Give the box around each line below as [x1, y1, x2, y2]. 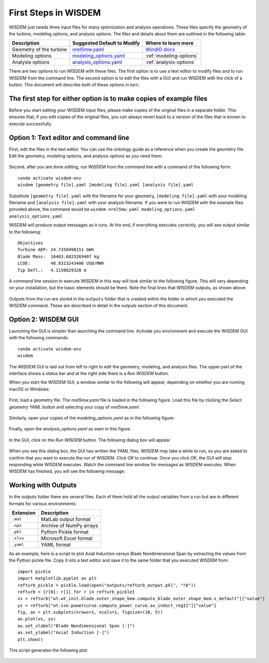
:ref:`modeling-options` [145, 52, 198, 59]
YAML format [41, 541, 71, 548]
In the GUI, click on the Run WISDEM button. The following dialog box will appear [9, 437, 170, 443]
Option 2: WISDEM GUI [9, 315, 79, 323]
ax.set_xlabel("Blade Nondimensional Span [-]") [17, 623, 135, 629]
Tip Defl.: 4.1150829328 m [17, 267, 87, 273]
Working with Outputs [9, 481, 77, 489]
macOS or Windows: [9, 386, 50, 392]
